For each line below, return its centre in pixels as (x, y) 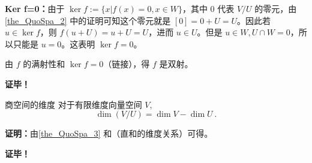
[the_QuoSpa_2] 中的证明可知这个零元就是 (88, 20)
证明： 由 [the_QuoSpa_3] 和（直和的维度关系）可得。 (109, 133)
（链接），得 (127, 64)
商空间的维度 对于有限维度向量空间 (73, 104)
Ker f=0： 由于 (35, 8)
